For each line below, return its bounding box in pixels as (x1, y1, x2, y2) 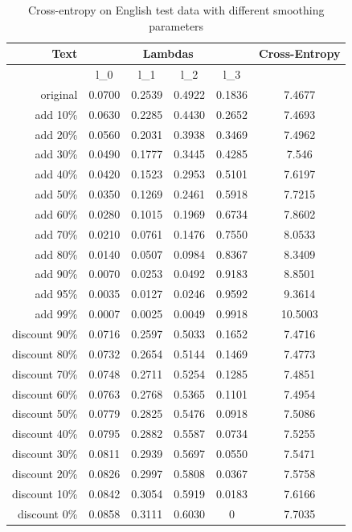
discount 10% (12, 485, 78, 501)
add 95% (35, 285, 78, 302)
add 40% (35, 166, 78, 182)
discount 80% (12, 345, 78, 362)
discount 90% (12, 325, 78, 342)
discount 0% (18, 505, 78, 522)
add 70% (35, 225, 78, 242)
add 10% (35, 105, 78, 122)
